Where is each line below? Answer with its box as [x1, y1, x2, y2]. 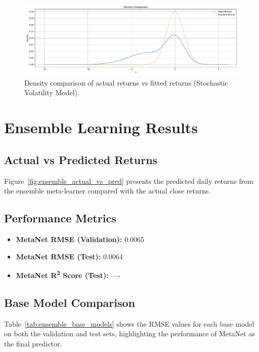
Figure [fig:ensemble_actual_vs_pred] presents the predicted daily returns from [4, 175, 253, 186]
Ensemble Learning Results [4, 117, 198, 138]
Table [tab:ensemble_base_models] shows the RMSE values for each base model [4, 318, 254, 329]
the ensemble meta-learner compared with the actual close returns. [4, 185, 211, 196]
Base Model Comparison [4, 294, 135, 310]
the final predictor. [4, 338, 62, 348]
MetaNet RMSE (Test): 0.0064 [16, 251, 123, 261]
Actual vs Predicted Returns [4, 151, 158, 167]
